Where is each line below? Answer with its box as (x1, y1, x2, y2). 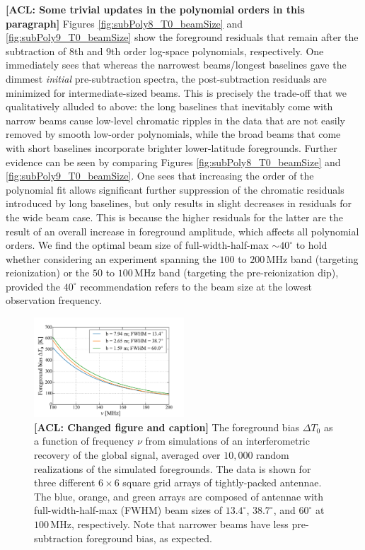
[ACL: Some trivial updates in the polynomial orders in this (6, 2, 305, 16)
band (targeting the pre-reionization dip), (158, 265, 339, 280)
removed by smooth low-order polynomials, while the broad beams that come (6, 127, 341, 141)
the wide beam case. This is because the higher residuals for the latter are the (6, 209, 343, 224)
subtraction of (6, 43, 66, 58)
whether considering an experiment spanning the (6, 251, 216, 266)
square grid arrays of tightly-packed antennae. (122, 475, 322, 490)
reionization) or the (6, 265, 90, 280)
